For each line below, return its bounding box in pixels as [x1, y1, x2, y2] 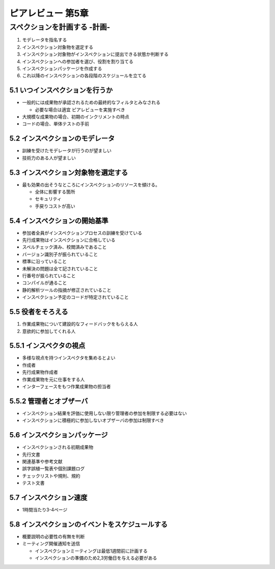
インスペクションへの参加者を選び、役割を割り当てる [22, 58, 133, 64]
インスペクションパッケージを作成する [22, 65, 102, 72]
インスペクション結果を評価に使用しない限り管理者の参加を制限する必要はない [22, 410, 187, 416]
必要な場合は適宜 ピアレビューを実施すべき [35, 106, 125, 112]
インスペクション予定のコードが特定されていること [22, 294, 129, 300]
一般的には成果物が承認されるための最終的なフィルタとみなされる [22, 100, 160, 106]
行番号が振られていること [22, 273, 76, 279]
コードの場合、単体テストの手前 [22, 121, 89, 127]
